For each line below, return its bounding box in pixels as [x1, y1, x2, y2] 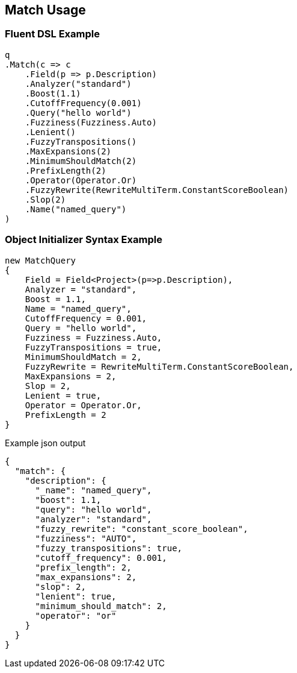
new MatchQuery [5, 255, 76, 265]
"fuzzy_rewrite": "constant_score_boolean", [35, 523, 248, 534]
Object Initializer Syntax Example [5, 233, 162, 246]
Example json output [5, 437, 86, 448]
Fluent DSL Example [5, 28, 100, 40]
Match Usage [5, 2, 86, 17]
